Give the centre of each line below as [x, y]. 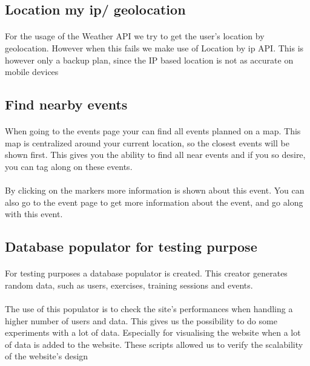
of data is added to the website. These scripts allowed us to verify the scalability [154, 344]
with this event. [34, 214]
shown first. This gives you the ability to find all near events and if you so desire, [155, 155]
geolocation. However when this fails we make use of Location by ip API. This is [154, 47]
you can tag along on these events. [69, 166]
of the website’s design [47, 356]
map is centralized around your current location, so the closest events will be [147, 142]
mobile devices [32, 72]
